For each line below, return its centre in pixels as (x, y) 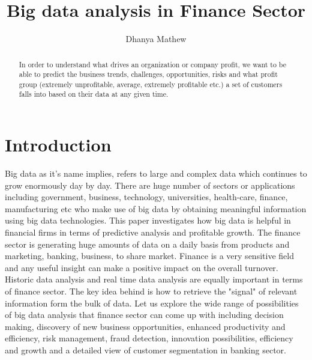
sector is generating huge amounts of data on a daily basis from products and (147, 244)
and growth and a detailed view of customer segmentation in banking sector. (145, 349)
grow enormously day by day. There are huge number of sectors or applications (150, 185)
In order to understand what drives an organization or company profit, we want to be (153, 64)
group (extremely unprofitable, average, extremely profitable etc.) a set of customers (151, 84)
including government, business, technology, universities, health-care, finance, (146, 197)
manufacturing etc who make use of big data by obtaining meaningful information (156, 208)
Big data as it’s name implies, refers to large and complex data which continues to (156, 173)
